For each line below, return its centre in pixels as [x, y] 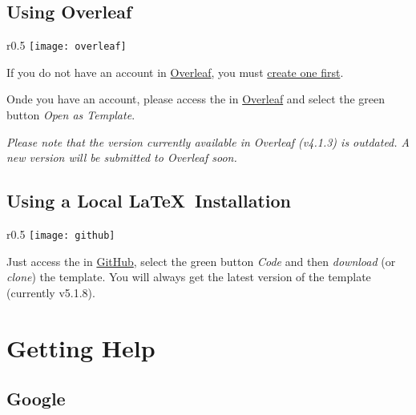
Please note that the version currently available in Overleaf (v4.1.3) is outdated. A [208, 141]
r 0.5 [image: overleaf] [67, 45]
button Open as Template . [71, 115]
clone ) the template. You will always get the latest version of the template [189, 277]
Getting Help [81, 347]
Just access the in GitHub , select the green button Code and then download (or [201, 261]
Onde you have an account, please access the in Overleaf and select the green [196, 99]
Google [36, 399]
